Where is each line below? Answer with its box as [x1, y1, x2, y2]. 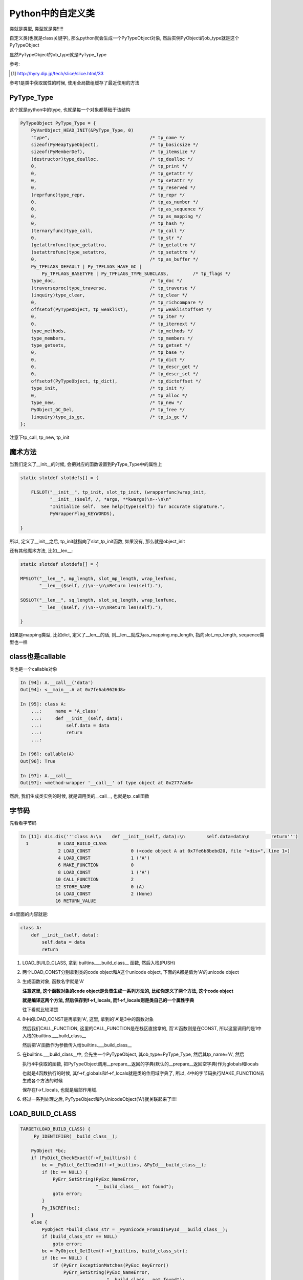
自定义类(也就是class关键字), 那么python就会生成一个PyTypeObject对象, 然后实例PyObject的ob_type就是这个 [9, 35, 240, 41]
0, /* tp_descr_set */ [31, 371, 199, 377]
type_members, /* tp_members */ [31, 335, 193, 341]
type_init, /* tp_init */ [31, 386, 185, 391]
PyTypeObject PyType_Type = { [20, 120, 96, 126]
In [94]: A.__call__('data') [20, 679, 94, 686]
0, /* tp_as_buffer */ [31, 257, 199, 262]
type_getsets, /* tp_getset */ [31, 342, 190, 348]
